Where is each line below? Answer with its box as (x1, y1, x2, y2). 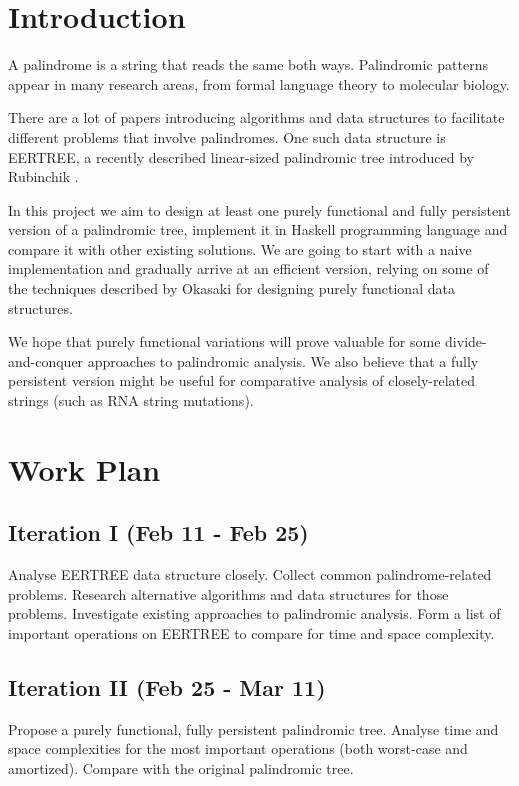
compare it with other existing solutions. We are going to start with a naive (8, 238, 472, 259)
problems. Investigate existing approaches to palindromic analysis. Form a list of (8, 603, 501, 624)
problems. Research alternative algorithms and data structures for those (8, 583, 449, 604)
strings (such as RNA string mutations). (8, 390, 254, 411)
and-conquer (8, 350, 84, 371)
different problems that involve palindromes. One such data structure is (8, 126, 446, 147)
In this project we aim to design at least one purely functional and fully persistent (8, 199, 511, 220)
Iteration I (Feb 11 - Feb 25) (8, 517, 309, 548)
